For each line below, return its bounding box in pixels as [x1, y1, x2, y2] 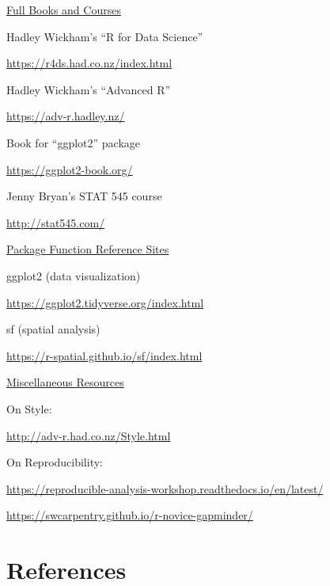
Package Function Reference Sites [6, 241, 169, 257]
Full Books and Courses [6, 2, 121, 17]
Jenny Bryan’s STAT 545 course [6, 188, 162, 204]
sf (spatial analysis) [6, 321, 101, 337]
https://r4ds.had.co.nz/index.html [6, 55, 173, 71]
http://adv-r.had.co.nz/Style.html [6, 427, 171, 443]
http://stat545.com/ [6, 214, 105, 230]
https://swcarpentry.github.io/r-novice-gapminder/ [6, 507, 253, 523]
